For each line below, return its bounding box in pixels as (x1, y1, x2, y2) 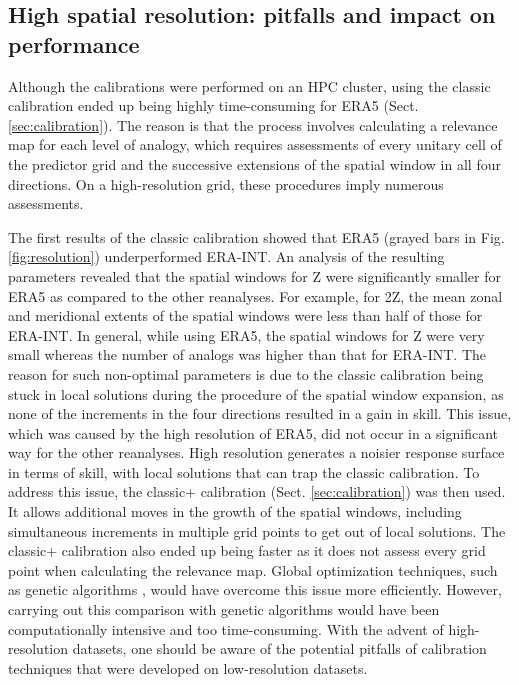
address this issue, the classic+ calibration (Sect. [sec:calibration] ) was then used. (8, 481, 506, 502)
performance (8, 28, 140, 59)
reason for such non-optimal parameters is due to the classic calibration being (8, 363, 484, 384)
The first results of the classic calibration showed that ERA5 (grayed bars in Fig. (8, 226, 505, 247)
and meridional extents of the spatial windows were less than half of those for (8, 305, 483, 326)
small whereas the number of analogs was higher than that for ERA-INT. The (8, 344, 487, 365)
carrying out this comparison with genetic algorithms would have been (8, 599, 440, 620)
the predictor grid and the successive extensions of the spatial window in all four (8, 153, 501, 174)
